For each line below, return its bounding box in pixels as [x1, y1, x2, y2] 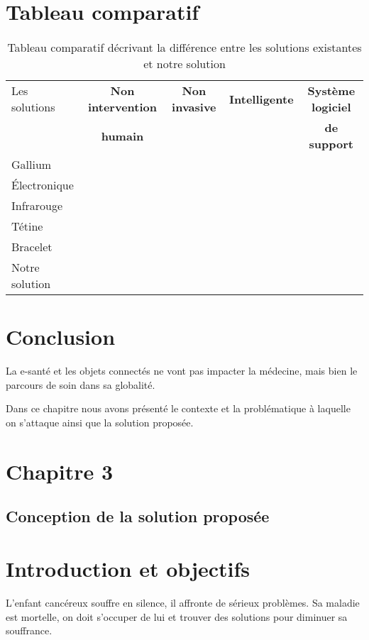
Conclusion [6, 322, 116, 351]
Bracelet [11, 238, 53, 255]
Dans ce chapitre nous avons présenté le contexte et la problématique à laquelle [6, 401, 351, 416]
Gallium [11, 156, 52, 173]
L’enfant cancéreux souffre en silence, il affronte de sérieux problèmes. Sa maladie [6, 595, 360, 609]
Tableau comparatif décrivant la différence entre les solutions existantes [7, 39, 362, 56]
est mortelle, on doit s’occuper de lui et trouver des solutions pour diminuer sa [6, 609, 348, 624]
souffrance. [6, 623, 53, 638]
